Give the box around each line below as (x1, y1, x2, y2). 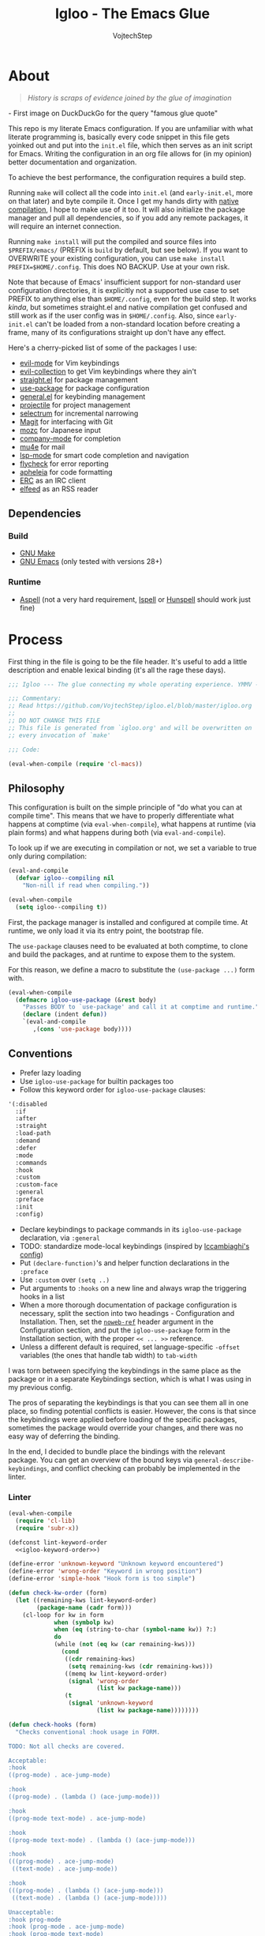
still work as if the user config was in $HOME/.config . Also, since (8, 310, 215, 320)
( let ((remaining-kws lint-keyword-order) (15, 1596, 157, 1604)
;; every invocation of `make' (8, 731, 111, 739)
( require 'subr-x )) (15, 1524, 80, 1532)
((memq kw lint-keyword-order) (64, 1670, 168, 1678)
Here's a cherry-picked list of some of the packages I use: (8, 343, 197, 352)
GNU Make (19, 548, 56, 558)
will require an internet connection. (8, 221, 121, 231)
